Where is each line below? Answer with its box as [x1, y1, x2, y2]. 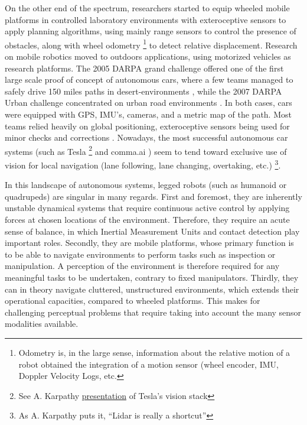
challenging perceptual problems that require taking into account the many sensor [5, 306, 302, 318]
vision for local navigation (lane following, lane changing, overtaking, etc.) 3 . [5, 157, 281, 171]
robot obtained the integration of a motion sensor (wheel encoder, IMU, [18, 358, 279, 370]
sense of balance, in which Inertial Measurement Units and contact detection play [5, 225, 300, 237]
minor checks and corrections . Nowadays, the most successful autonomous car [5, 131, 288, 144]
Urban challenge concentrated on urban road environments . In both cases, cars [5, 96, 292, 109]
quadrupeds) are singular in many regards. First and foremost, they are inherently [5, 190, 302, 202]
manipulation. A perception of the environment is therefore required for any [5, 259, 280, 272]
